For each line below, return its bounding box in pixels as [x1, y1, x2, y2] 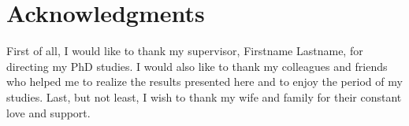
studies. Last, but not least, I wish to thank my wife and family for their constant [6, 88, 402, 105]
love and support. [6, 104, 91, 120]
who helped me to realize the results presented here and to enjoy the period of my [6, 73, 403, 90]
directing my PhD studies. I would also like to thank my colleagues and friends [6, 57, 388, 74]
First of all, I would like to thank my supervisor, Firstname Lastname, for [6, 43, 363, 59]
